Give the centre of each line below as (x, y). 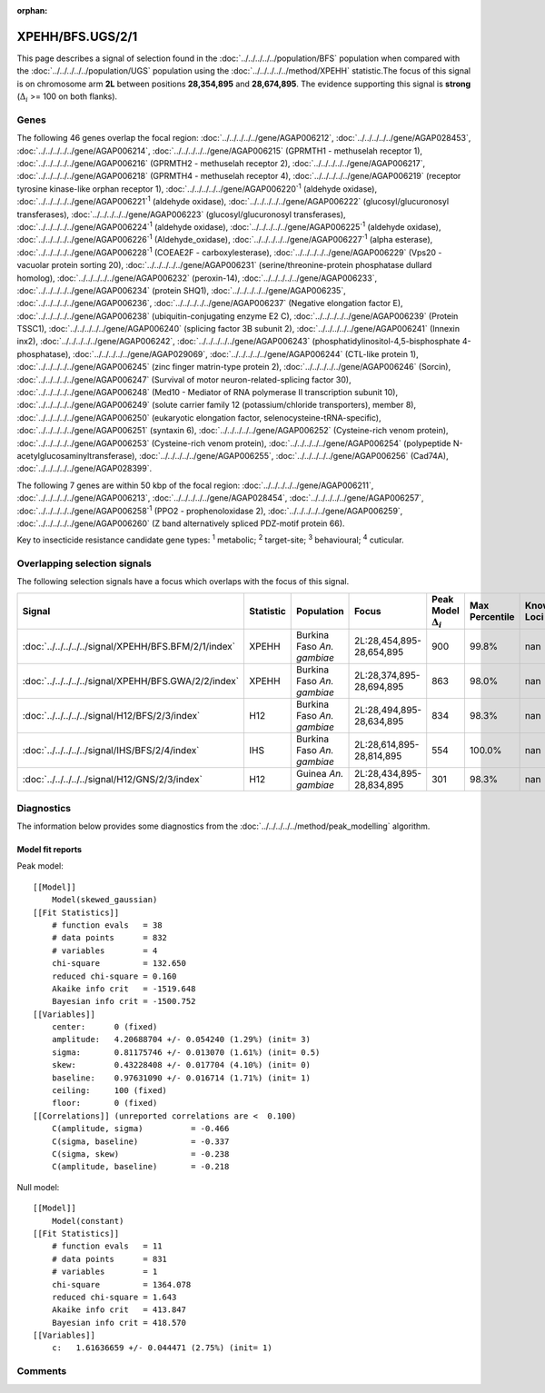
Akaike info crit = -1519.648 (124, 989)
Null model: (38, 1187)
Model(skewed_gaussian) (104, 900)
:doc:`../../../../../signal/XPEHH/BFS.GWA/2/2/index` (131, 682)
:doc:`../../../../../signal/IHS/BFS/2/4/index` (111, 751)
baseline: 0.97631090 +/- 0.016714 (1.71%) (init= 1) (181, 1078)
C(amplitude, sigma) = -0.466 (140, 1129)
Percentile (492, 617)
